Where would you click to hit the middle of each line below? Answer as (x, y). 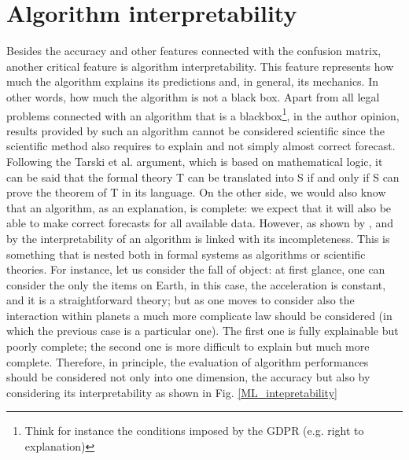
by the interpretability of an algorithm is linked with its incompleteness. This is (198, 238)
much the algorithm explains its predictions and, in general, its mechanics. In (193, 81)
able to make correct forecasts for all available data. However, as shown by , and (200, 223)
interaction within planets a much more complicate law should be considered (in (199, 315)
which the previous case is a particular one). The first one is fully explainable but (203, 331)
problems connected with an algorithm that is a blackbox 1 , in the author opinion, (203, 114)
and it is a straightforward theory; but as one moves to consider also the (181, 300)
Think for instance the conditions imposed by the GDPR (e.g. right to (194, 431)
